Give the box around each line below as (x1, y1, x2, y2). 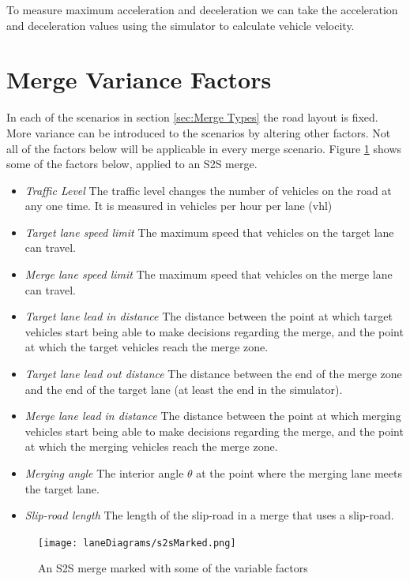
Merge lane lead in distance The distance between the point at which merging (24, 407, 401, 424)
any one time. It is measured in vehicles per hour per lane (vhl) (24, 197, 333, 214)
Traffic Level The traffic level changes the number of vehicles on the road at (24, 182, 392, 198)
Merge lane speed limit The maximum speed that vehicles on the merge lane (24, 266, 393, 283)
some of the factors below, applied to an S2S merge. (6, 156, 258, 172)
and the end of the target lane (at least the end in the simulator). (24, 380, 343, 397)
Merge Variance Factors (6, 63, 272, 96)
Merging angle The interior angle (24, 465, 184, 481)
